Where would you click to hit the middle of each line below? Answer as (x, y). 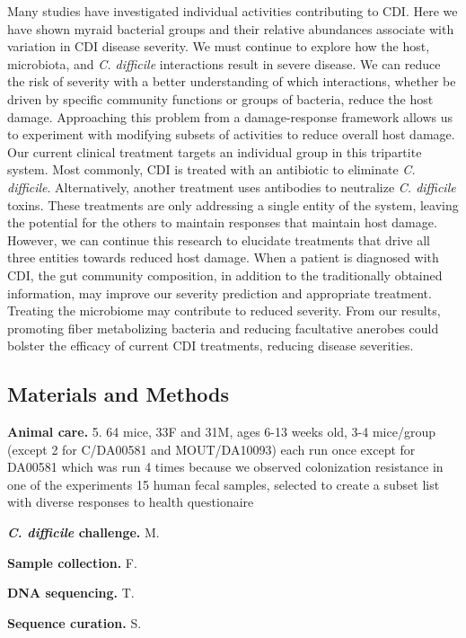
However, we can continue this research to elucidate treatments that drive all (219, 239)
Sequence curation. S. (75, 622)
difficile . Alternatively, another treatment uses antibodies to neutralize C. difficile (232, 186)
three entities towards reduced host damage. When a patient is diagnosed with (223, 257)
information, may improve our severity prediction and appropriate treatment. (220, 292)
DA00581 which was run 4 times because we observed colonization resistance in (225, 467)
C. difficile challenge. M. (84, 532)
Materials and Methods (118, 394)
